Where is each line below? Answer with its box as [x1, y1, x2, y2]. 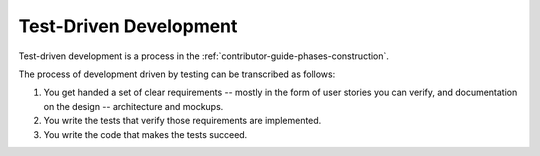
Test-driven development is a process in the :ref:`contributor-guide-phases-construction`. [18, 50, 390, 62]
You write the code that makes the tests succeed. [43, 128, 248, 140]
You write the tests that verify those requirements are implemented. [43, 115, 322, 127]
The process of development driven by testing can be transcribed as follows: [18, 68, 336, 80]
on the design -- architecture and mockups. [43, 100, 224, 112]
